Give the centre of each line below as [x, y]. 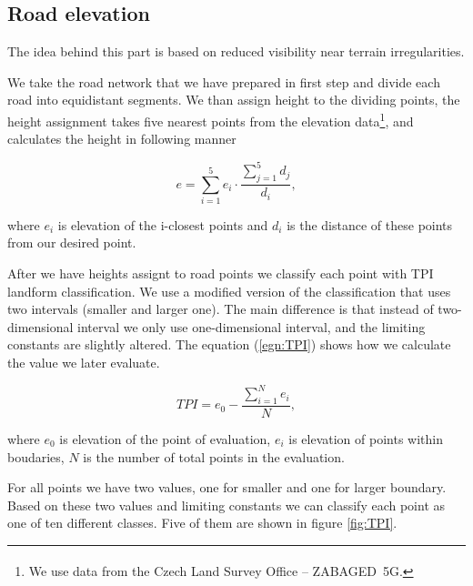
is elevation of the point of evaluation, [165, 438]
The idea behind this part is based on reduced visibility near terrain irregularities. [236, 51]
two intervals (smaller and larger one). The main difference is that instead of [221, 309]
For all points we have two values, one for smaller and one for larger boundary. [227, 487]
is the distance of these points [370, 224]
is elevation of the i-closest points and [163, 224]
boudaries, [36, 456]
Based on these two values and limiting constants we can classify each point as [226, 505]
